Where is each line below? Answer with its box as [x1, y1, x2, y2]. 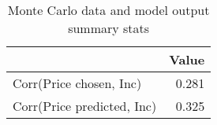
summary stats [68, 19, 150, 37]
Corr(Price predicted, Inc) [13, 97, 157, 115]
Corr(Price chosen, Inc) [13, 74, 142, 92]
